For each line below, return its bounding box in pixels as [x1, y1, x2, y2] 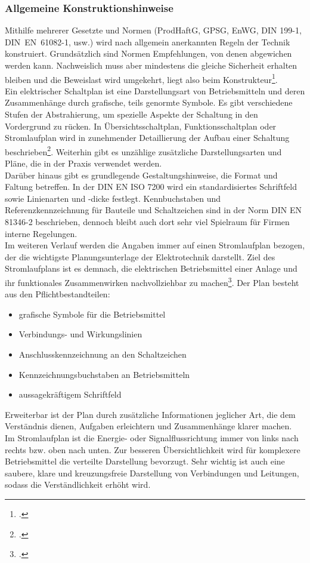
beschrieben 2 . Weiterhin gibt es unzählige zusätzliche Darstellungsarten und [5, 143, 282, 158]
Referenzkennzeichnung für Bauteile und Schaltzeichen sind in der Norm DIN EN [5, 204, 302, 216]
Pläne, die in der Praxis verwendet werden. [5, 157, 162, 170]
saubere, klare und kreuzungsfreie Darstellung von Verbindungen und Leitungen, [5, 466, 299, 479]
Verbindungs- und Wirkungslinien [18, 328, 142, 340]
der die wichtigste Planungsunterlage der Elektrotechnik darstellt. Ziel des [5, 250, 275, 263]
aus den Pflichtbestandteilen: [5, 288, 110, 300]
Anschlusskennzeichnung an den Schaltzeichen [18, 348, 187, 361]
